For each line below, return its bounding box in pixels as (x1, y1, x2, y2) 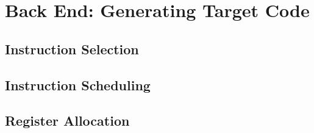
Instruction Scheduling (5, 75, 151, 94)
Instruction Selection (5, 39, 139, 58)
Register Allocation (5, 111, 130, 130)
